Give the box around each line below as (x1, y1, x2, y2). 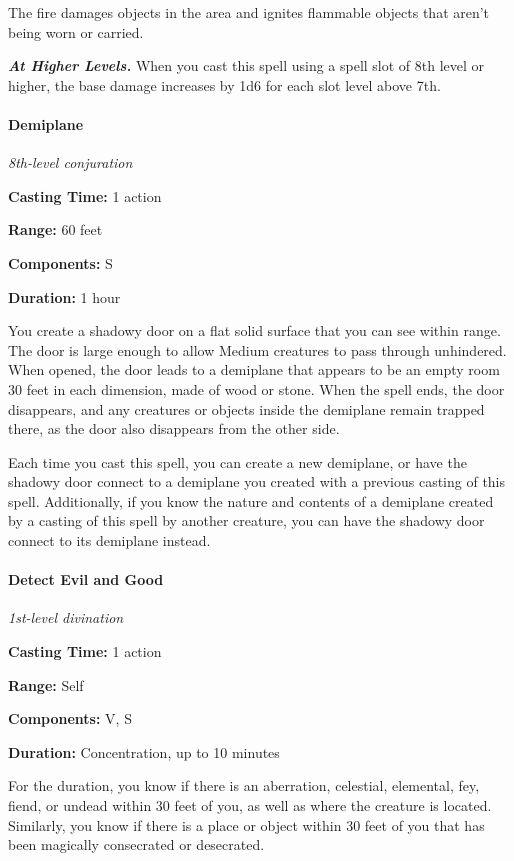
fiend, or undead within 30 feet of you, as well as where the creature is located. (8, 795, 492, 816)
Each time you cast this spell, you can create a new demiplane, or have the (8, 451, 467, 472)
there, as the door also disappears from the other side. (8, 418, 340, 439)
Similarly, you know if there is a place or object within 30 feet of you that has (8, 814, 485, 835)
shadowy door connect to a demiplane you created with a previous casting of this (8, 471, 506, 492)
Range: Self (8, 674, 84, 695)
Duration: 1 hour (8, 286, 121, 307)
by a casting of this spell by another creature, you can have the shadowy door (8, 510, 485, 531)
